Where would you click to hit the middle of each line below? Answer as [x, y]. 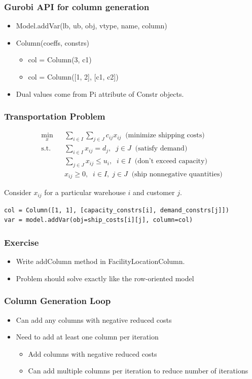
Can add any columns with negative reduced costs [94, 319]
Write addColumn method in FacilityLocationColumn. [100, 261]
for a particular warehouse [85, 192]
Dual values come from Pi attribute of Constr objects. [100, 93]
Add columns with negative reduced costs [93, 353]
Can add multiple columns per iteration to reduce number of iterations [138, 371]
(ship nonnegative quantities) [177, 174]
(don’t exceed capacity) [171, 161]
